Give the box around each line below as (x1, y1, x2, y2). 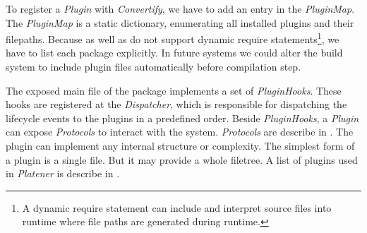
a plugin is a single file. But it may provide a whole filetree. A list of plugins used (6, 152, 358, 167)
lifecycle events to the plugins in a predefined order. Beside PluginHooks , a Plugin (6, 110, 359, 125)
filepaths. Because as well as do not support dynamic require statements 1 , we (6, 30, 339, 46)
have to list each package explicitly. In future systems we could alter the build (6, 45, 343, 60)
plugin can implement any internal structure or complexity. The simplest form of (6, 138, 355, 153)
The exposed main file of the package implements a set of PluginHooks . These (6, 83, 342, 97)
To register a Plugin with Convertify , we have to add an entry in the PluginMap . (6, 1, 355, 16)
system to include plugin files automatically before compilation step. (6, 59, 301, 74)
